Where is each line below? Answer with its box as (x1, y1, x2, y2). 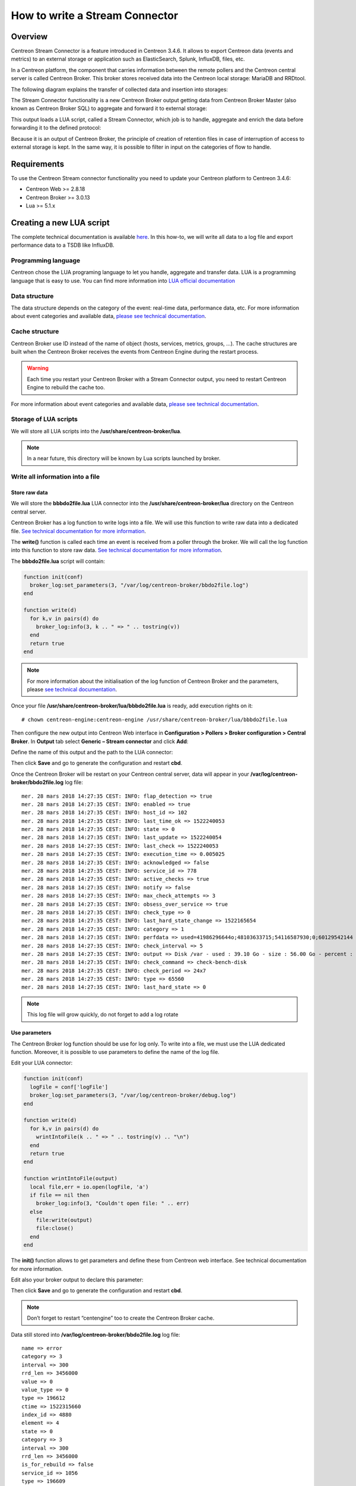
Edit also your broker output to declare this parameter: (11, 1276, 144, 1283)
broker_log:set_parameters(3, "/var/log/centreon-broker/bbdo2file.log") (30, 582, 249, 588)
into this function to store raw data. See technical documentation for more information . (11, 547, 223, 554)
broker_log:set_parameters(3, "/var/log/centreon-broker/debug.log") (30, 1092, 237, 1099)
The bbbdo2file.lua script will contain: (11, 558, 105, 565)
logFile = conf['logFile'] (30, 1084, 109, 1090)
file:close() (36, 1225, 74, 1232)
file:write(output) (36, 1217, 93, 1224)
